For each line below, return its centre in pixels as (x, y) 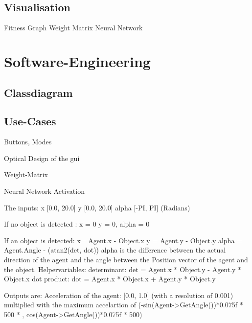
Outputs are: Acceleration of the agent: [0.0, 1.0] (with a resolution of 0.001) (119, 295)
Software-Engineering (77, 61)
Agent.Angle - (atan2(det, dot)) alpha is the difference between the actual (115, 250)
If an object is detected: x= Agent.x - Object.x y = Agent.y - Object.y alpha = (123, 240)
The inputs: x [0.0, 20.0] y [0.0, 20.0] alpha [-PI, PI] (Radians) (97, 207)
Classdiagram (38, 92)
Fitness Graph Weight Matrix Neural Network (73, 28)
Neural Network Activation (44, 191)
